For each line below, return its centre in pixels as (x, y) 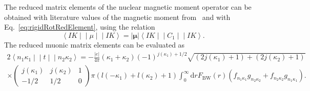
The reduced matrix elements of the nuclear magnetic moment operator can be (128, 7)
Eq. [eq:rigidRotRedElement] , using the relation (80, 27)
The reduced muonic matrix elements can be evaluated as (95, 45)
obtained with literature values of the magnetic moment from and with (117, 17)
